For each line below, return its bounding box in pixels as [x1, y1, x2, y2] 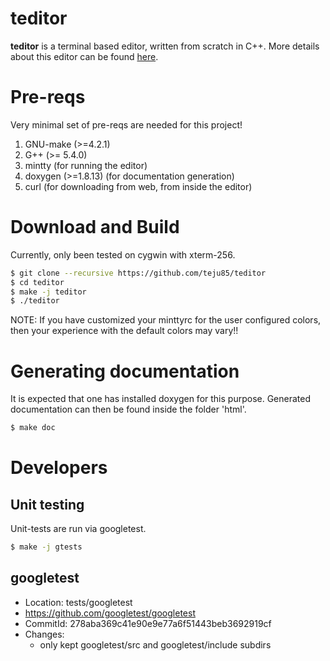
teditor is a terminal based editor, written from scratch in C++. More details [10, 40, 320, 52]
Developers [10, 457, 108, 479]
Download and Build [10, 216, 180, 239]
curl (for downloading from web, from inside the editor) [24, 180, 253, 192]
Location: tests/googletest [24, 596, 133, 608]
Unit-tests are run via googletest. [10, 523, 147, 535]
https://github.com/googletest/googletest [24, 607, 196, 619]
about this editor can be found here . [10, 50, 159, 62]
